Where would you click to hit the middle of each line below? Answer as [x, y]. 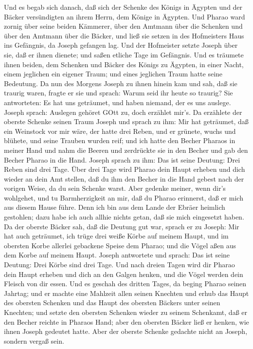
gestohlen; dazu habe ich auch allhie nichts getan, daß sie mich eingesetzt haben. [124, 217]
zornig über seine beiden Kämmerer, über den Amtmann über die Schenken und [123, 26]
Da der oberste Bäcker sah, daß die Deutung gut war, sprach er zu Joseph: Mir [122, 226]
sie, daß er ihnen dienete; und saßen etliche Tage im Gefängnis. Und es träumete [124, 54]
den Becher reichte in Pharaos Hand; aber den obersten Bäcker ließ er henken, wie [126, 321]
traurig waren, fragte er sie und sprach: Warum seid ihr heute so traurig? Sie [118, 93]
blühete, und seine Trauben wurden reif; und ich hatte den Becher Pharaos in [120, 140]
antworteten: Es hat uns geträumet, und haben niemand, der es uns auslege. [117, 102]
